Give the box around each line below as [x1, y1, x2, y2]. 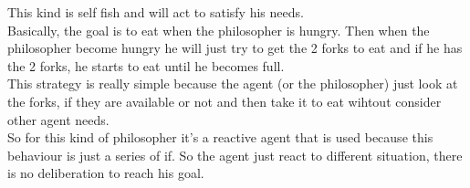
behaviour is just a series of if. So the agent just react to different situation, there [7, 145, 463, 164]
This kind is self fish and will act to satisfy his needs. [7, 3, 304, 21]
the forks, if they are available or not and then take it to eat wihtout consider [7, 91, 442, 110]
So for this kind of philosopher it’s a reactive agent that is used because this [7, 128, 433, 147]
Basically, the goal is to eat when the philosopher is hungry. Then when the [7, 20, 430, 39]
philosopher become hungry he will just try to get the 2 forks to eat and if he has [7, 38, 463, 57]
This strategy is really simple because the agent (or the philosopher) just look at [7, 74, 458, 93]
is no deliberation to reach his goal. [7, 163, 204, 183]
